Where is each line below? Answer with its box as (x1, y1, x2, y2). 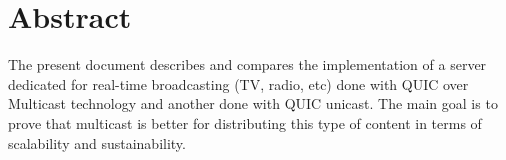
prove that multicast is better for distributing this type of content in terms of (8, 112, 482, 133)
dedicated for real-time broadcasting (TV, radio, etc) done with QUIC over (8, 73, 469, 94)
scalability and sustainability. (8, 132, 186, 153)
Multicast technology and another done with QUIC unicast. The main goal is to (8, 93, 498, 114)
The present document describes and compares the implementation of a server (8, 54, 487, 75)
